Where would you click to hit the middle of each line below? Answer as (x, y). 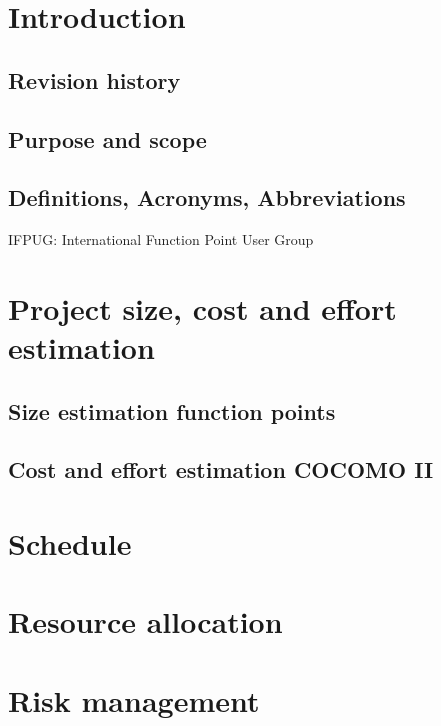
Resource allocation (145, 621)
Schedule (70, 543)
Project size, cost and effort (202, 307)
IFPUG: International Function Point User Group (161, 239)
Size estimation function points (172, 410)
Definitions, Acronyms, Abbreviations (207, 197)
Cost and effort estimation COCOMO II (221, 469)
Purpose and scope (107, 138)
